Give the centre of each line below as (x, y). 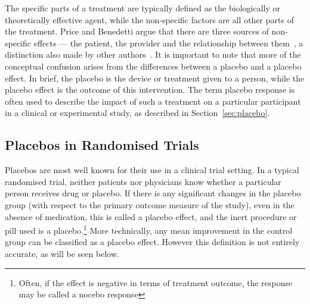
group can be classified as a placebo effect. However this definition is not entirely (152, 242)
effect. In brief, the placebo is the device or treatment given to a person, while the (155, 78)
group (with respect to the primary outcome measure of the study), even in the (150, 204)
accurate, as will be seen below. (62, 253)
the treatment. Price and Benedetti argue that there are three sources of (137, 31)
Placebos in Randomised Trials (102, 145)
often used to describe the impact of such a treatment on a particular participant (153, 101)
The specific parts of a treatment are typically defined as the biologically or (142, 8)
